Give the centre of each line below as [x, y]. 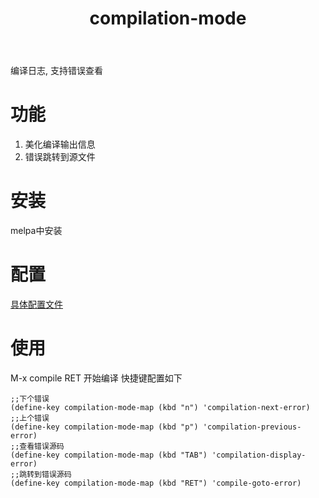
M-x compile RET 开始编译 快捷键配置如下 [96, 378]
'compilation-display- [259, 455]
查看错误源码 [42, 446]
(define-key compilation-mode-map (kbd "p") [104, 427]
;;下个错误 [30, 398]
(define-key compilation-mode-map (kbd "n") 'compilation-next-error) [160, 407]
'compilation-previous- [252, 427]
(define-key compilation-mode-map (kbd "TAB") [109, 455]
